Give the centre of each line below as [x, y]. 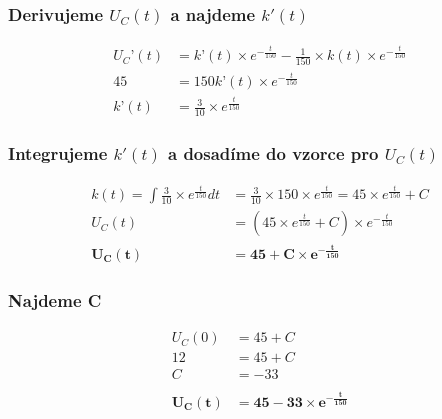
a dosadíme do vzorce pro [273, 153]
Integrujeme [58, 153]
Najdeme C [55, 299]
